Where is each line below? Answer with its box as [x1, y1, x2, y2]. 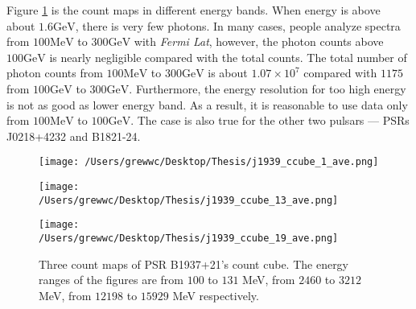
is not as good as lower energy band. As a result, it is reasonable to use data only [6, 96, 408, 113]
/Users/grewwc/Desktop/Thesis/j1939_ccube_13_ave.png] [39, 194, 339, 206]
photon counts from [6, 64, 103, 81]
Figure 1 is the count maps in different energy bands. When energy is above [6, 2, 381, 18]
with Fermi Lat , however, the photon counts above [134, 33, 384, 50]
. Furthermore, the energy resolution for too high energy [129, 80, 406, 97]
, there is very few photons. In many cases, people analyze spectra [75, 17, 401, 34]
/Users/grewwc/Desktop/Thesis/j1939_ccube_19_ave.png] [39, 232, 339, 244]
